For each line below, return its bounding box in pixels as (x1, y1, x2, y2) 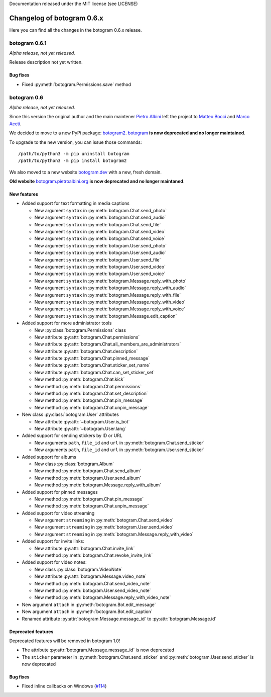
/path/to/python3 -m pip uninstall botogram (18, 151, 130, 156)
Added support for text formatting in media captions (22, 200, 130, 206)
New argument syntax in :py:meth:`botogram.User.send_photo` (34, 242, 167, 248)
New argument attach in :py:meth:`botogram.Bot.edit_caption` (22, 608, 153, 615)
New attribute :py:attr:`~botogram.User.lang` (34, 425, 126, 431)
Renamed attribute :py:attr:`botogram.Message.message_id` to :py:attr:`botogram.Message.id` (22, 616, 217, 622)
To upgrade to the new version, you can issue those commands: (9, 139, 143, 145)
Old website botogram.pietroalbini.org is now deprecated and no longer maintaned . (9, 179, 185, 185)
